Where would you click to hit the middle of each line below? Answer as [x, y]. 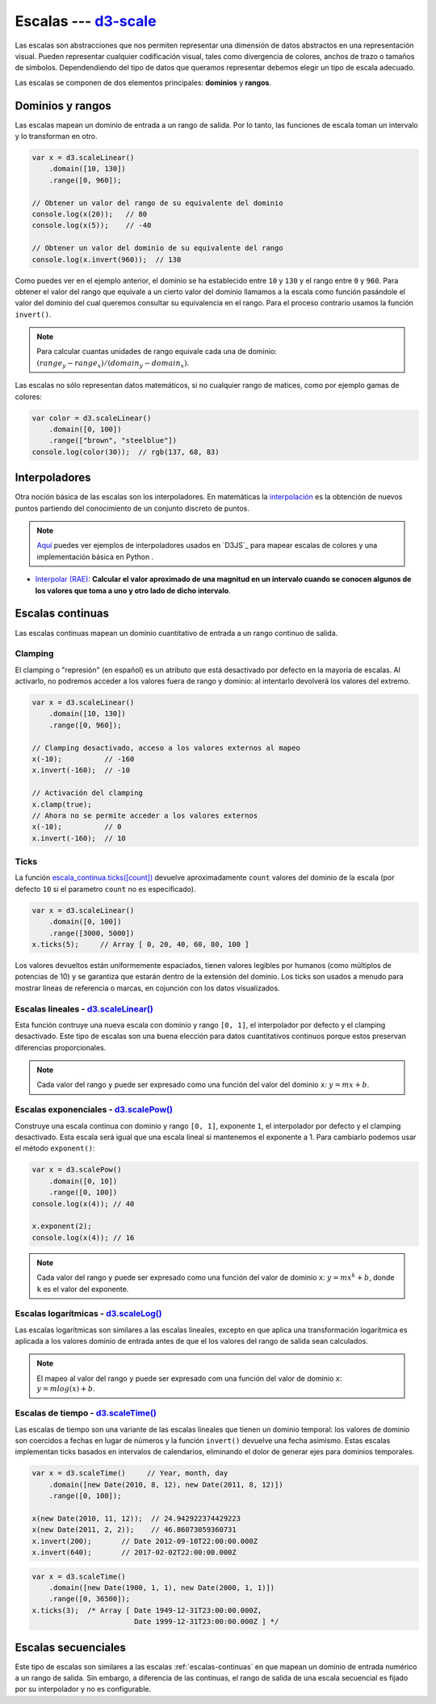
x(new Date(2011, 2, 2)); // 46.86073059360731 [134, 1530]
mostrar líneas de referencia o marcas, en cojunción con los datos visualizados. [147, 988]
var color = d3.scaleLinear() [92, 418]
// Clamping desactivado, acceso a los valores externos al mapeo [166, 748]
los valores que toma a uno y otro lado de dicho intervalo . [133, 591]
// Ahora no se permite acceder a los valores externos [145, 815]
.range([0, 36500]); [90, 1599]
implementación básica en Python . [95, 557]
